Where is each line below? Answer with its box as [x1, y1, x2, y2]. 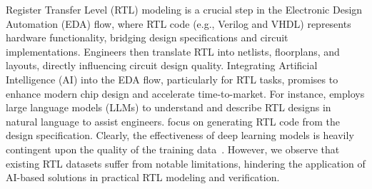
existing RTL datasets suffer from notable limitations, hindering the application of [6, 155, 366, 170]
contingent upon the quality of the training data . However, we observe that [6, 141, 340, 156]
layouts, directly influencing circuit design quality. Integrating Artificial [6, 58, 318, 73]
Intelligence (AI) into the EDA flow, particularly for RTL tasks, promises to [6, 71, 338, 86]
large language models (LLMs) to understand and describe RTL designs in [6, 100, 331, 115]
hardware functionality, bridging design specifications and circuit [6, 30, 288, 45]
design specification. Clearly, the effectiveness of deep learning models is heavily [6, 128, 354, 143]
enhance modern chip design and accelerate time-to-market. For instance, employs [6, 86, 365, 101]
